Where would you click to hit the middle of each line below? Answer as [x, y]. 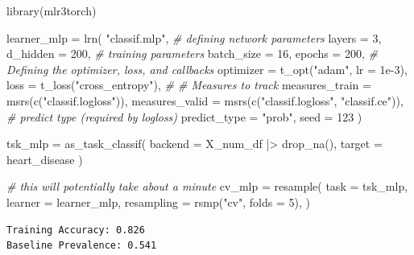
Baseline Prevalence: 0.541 [82, 246]
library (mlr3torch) [52, 10]
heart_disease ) [45, 159]
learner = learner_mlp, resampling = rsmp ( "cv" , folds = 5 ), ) [158, 202]
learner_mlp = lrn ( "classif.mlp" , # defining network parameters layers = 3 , [194, 37]
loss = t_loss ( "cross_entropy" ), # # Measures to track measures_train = [189, 85]
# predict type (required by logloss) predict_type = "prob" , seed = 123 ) [184, 116]
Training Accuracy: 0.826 [76, 230]
